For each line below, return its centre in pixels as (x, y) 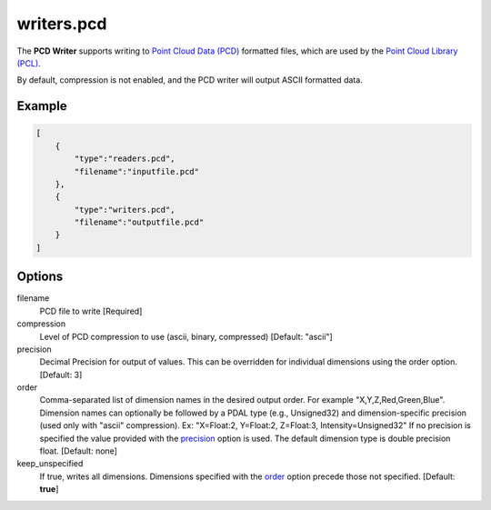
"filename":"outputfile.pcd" (139, 222)
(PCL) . (29, 63)
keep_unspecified (50, 464)
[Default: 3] (61, 375)
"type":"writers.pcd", (125, 210)
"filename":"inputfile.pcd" (137, 171)
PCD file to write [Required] (91, 311)
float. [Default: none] (79, 451)
